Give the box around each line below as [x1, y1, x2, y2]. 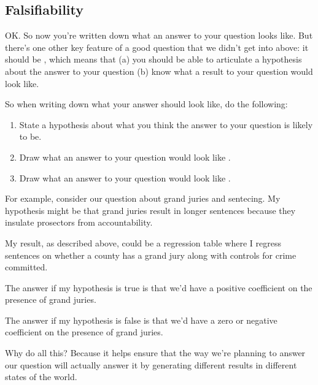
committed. [5, 261, 48, 273]
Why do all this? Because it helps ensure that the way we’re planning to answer [5, 346, 306, 359]
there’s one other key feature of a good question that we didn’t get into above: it [5, 40, 309, 53]
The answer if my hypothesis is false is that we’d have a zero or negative [5, 313, 277, 326]
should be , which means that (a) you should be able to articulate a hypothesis [5, 53, 302, 66]
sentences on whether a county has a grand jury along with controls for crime [5, 248, 297, 261]
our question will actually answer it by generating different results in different [5, 358, 297, 371]
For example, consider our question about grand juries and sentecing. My [5, 192, 281, 205]
